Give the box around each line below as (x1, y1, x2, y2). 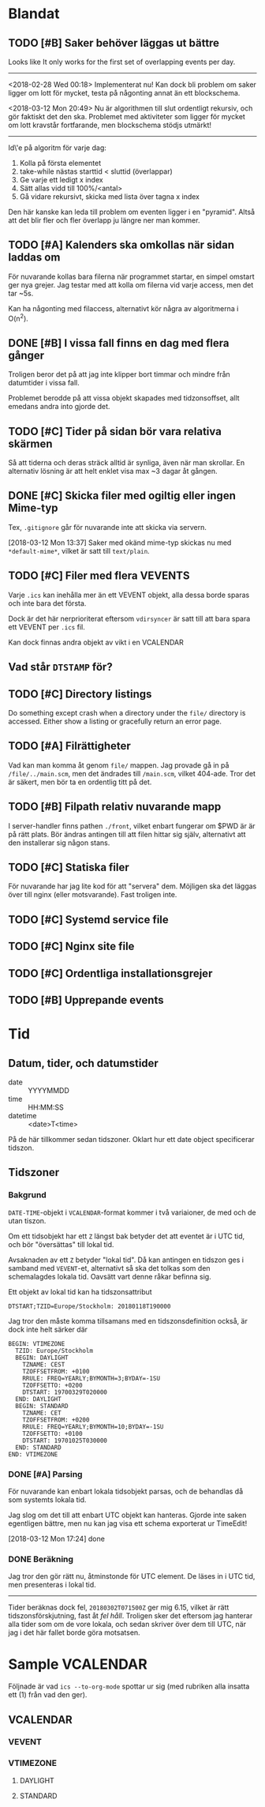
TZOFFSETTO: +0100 (22, 1429, 83, 1437)
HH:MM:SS (28, 1103, 65, 1112)
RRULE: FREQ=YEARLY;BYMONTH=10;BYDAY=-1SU (22, 1422, 164, 1430)
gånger (8, 348, 45, 362)
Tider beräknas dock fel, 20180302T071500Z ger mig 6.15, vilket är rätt (8, 1602, 230, 1612)
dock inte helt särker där (8, 1324, 88, 1334)
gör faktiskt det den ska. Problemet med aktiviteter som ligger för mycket (8, 112, 246, 121)
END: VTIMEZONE (8, 1450, 58, 1458)
